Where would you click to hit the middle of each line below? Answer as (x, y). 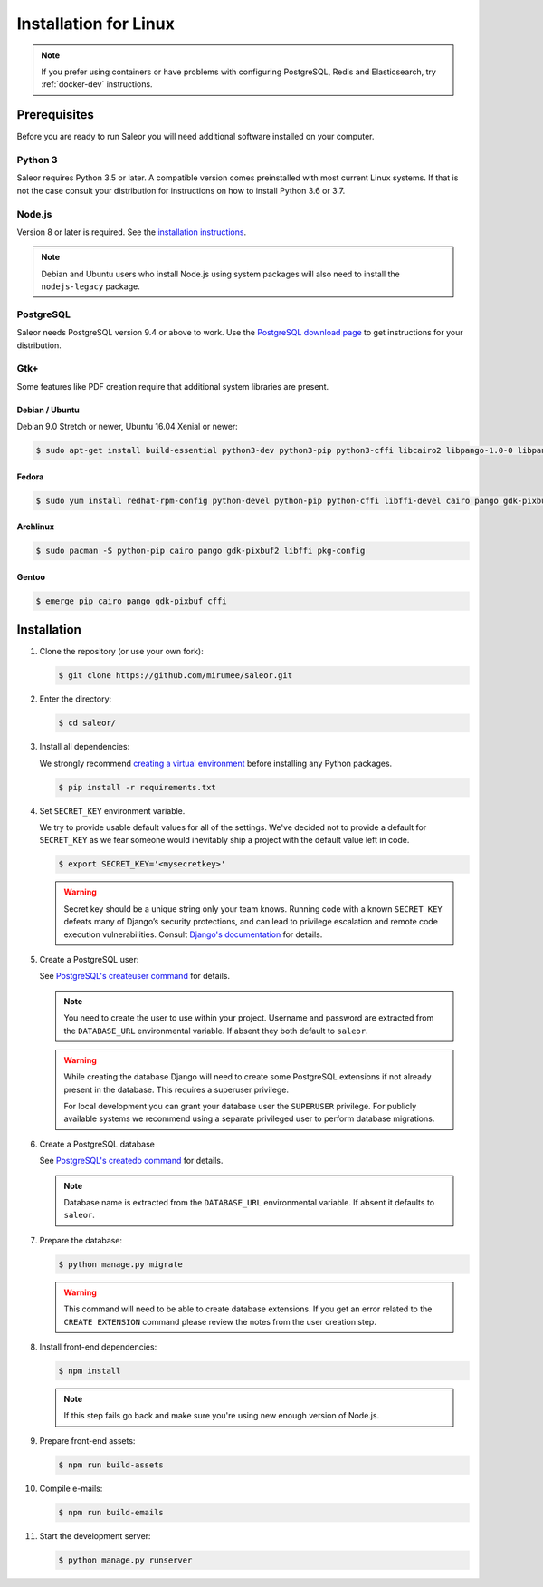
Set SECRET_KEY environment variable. (112, 810)
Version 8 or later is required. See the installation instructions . (132, 232)
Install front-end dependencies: (98, 1347)
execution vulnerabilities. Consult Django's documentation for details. (193, 934)
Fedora (30, 477)
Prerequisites (55, 115)
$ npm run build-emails (111, 1512)
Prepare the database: (81, 1240)
